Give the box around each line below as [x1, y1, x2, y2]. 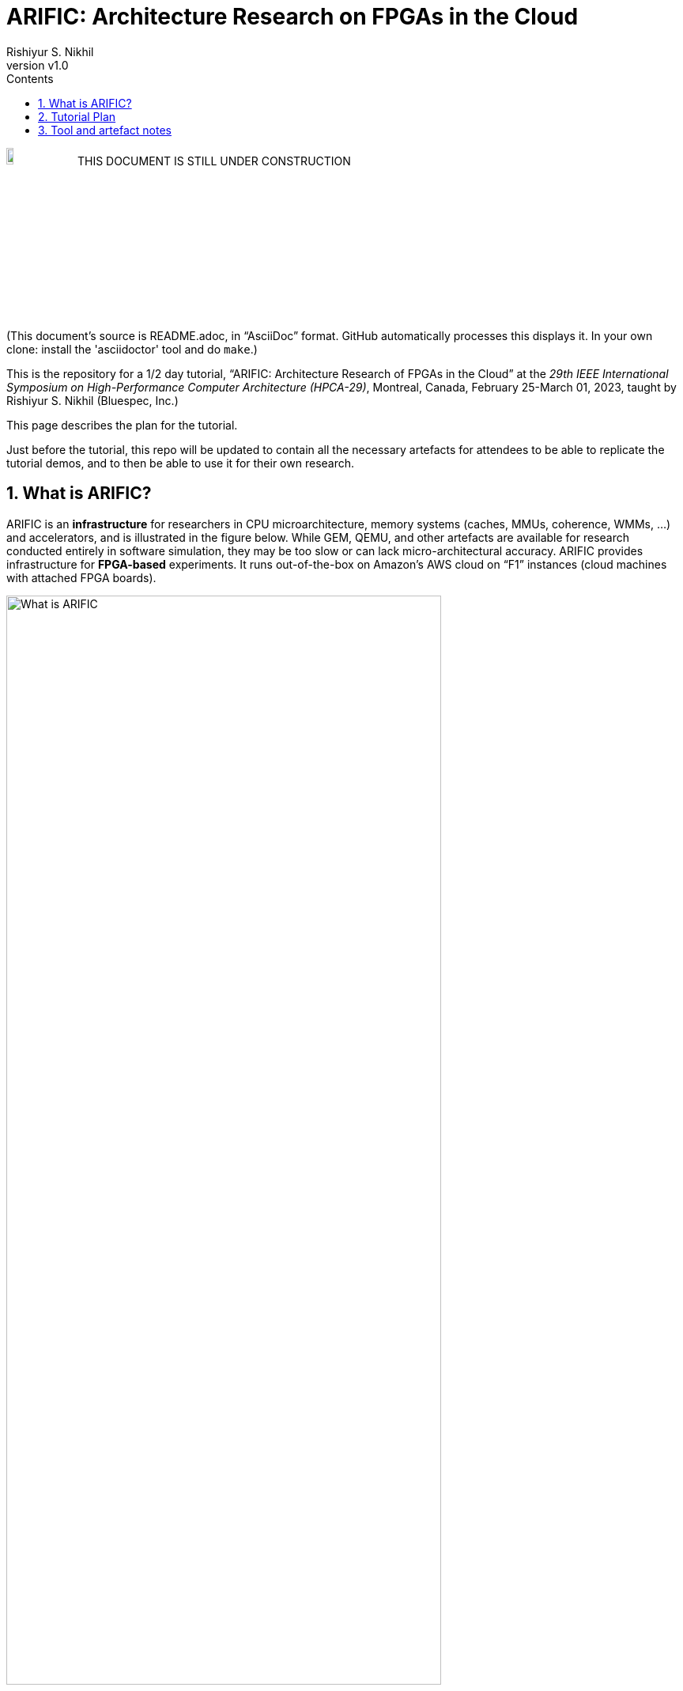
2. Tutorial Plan [38, 109, 116, 123]
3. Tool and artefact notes [38, 123, 172, 137]
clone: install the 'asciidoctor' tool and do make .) [6, 342, 258, 356]
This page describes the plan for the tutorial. [6, 418, 238, 432]
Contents [6, 71, 54, 85]
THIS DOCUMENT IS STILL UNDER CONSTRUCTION [77, 153, 351, 168]
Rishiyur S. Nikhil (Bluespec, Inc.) [6, 393, 179, 407]
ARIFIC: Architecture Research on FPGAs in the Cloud [6, 3, 579, 30]
